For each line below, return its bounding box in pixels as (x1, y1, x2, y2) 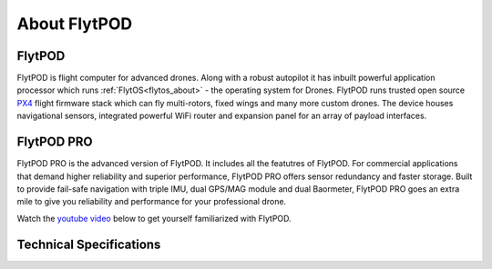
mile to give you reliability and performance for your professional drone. (16, 196, 287, 207)
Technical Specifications (16, 236, 161, 252)
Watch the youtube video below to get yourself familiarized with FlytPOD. (16, 213, 292, 224)
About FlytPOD (16, 14, 132, 34)
